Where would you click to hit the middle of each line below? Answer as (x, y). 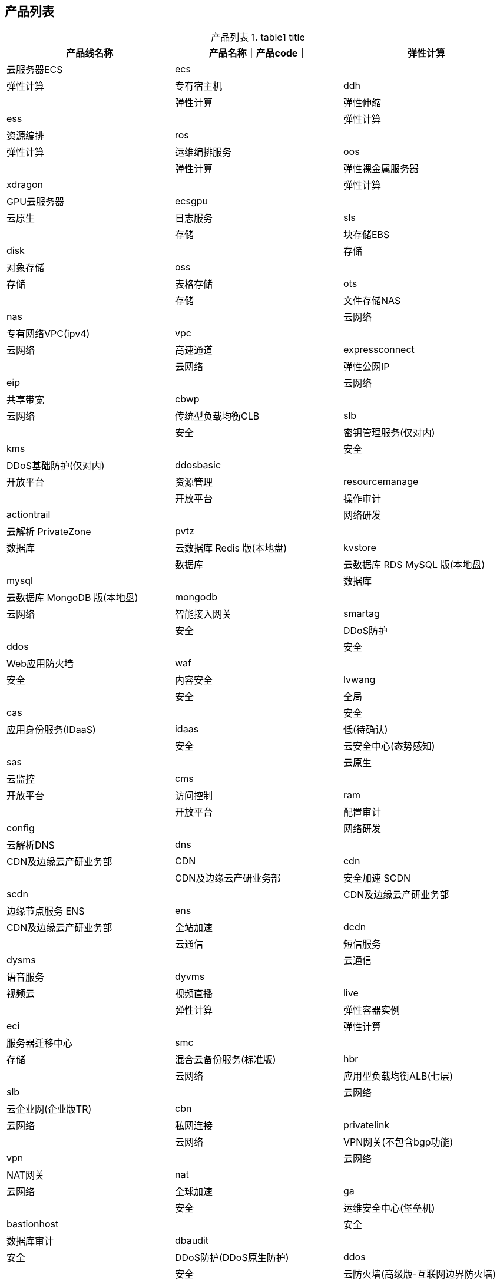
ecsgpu (191, 201)
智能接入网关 (203, 614)
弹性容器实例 (371, 1010)
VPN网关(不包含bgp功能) (398, 1142)
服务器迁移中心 (40, 1043)
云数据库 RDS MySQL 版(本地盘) (414, 565)
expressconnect (379, 350)
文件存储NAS (372, 301)
